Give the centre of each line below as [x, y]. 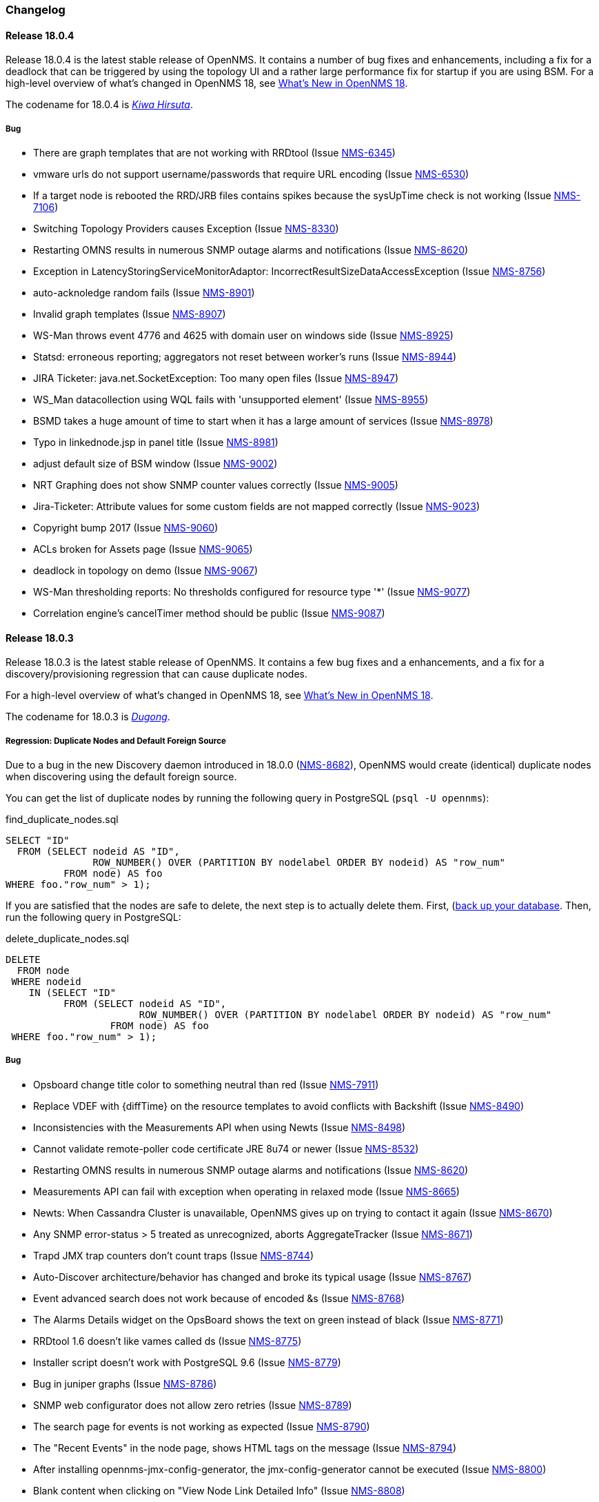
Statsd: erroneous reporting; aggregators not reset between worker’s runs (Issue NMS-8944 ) [245, 357]
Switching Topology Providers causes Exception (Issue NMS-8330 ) [186, 229]
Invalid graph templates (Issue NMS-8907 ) [130, 314]
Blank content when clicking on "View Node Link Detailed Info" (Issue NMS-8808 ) [219, 1490]
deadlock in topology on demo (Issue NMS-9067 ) [146, 570]
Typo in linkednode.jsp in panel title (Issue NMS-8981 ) [156, 442]
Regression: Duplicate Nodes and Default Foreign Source [116, 741]
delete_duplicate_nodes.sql [68, 938]
